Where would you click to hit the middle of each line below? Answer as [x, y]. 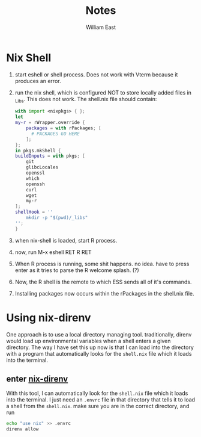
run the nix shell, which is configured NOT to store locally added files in [103, 92]
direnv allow [22, 429]
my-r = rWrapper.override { [50, 123]
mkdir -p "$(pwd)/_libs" [57, 218]
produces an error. [38, 81]
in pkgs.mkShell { [38, 150]
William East [101, 27]
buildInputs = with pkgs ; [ [50, 156]
